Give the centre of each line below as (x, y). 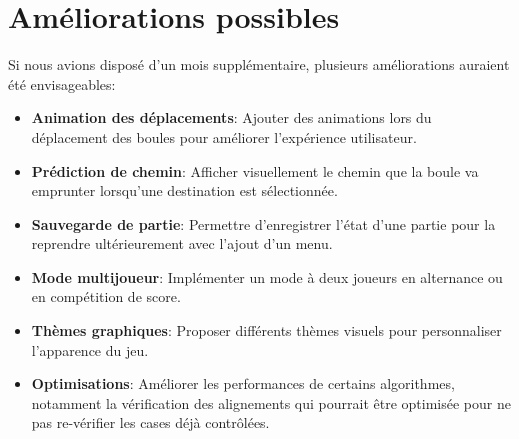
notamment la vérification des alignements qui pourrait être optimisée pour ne (271, 402)
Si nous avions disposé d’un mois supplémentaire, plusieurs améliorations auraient (259, 64)
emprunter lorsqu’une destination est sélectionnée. (184, 190)
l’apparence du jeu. (90, 349)
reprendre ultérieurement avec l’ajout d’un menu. (182, 243)
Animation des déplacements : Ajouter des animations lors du (231, 117)
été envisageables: (62, 83)
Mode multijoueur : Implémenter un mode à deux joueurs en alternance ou (267, 276)
